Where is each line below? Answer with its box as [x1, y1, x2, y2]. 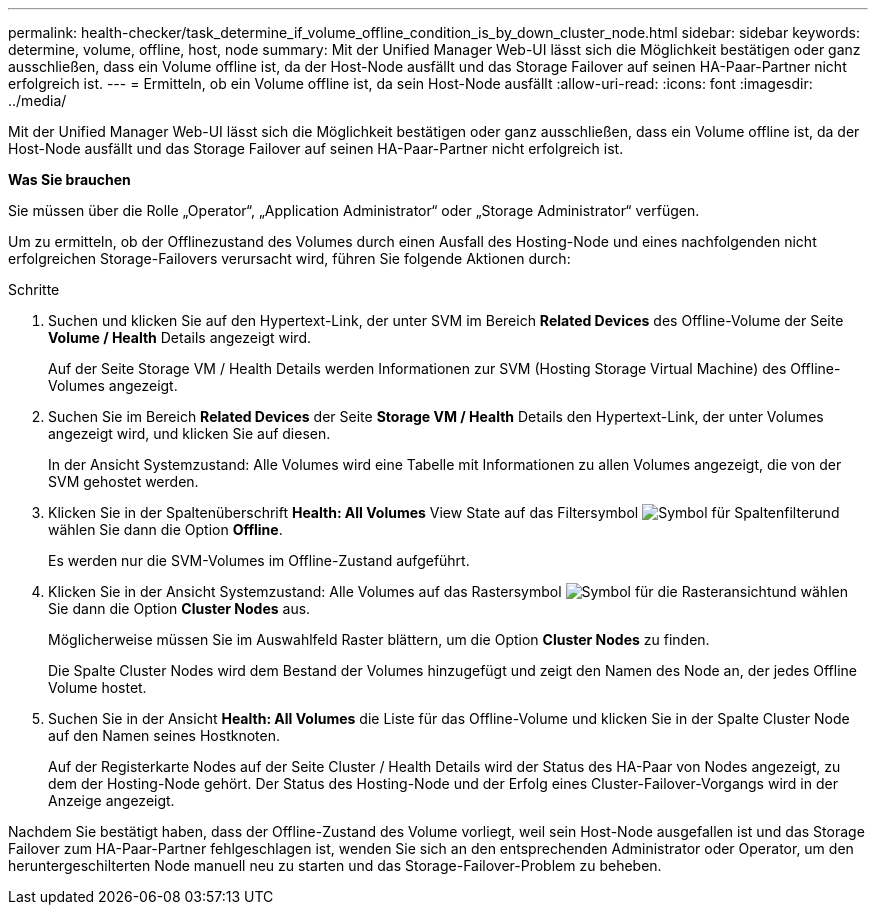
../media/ [8, 92, 67, 109]
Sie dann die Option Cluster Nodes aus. [48, 600, 311, 617]
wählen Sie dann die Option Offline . [48, 521, 283, 538]
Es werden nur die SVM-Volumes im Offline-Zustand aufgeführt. [48, 552, 470, 569]
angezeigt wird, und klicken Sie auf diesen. [48, 425, 331, 442]
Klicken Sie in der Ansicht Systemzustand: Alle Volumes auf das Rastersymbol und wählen [48, 583, 848, 600]
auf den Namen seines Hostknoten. [48, 727, 280, 744]
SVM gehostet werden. [48, 473, 199, 490]
